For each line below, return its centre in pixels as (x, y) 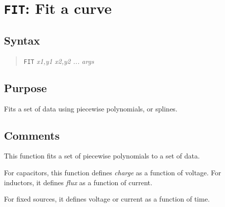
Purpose (25, 87)
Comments (32, 135)
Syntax (22, 40)
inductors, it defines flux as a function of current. (78, 182)
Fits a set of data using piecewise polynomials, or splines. (91, 108)
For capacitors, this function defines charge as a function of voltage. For (113, 172)
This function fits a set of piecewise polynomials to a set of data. (102, 156)
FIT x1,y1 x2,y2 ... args (59, 61)
